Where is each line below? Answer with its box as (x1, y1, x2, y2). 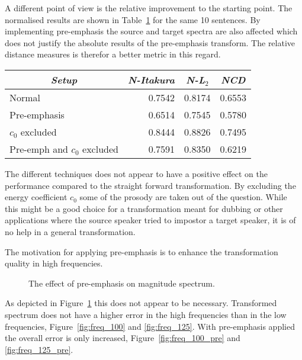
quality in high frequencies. (5, 257, 103, 269)
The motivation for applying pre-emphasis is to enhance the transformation (5, 245, 278, 258)
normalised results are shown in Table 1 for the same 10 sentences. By (5, 13, 261, 25)
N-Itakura (127, 72, 175, 86)
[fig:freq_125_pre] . (5, 343, 73, 355)
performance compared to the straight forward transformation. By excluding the (5, 179, 296, 191)
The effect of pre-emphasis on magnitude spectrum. (28, 277, 215, 289)
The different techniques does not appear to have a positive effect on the (5, 167, 268, 179)
